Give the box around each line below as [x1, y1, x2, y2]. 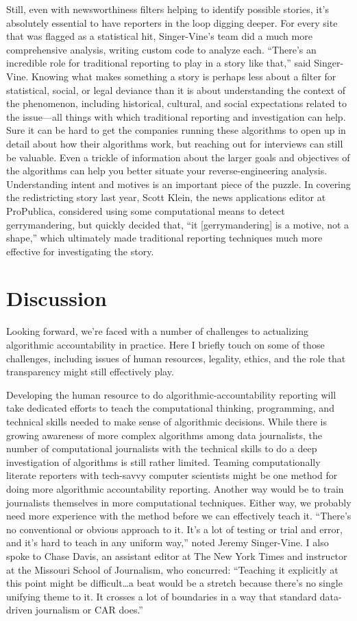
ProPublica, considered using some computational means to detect [6, 203, 285, 218]
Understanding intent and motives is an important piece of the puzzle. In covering [6, 176, 351, 191]
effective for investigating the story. [6, 244, 154, 258]
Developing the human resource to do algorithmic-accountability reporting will [6, 387, 336, 401]
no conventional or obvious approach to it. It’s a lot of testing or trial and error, [6, 522, 343, 536]
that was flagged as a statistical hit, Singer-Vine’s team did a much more [6, 29, 312, 43]
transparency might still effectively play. [6, 364, 174, 379]
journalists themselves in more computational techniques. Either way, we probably [6, 495, 352, 509]
